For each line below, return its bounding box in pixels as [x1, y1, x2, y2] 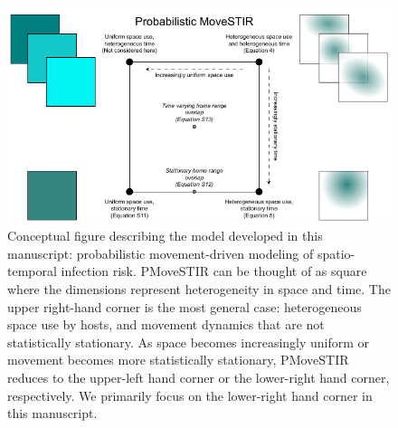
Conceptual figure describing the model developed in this [7, 226, 323, 245]
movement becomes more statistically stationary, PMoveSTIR [7, 350, 349, 369]
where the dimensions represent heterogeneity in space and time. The [7, 280, 391, 299]
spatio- [317, 243, 355, 262]
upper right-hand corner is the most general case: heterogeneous [7, 297, 362, 316]
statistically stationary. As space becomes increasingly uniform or [7, 332, 370, 351]
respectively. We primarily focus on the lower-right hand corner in [7, 385, 373, 404]
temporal [7, 262, 57, 281]
